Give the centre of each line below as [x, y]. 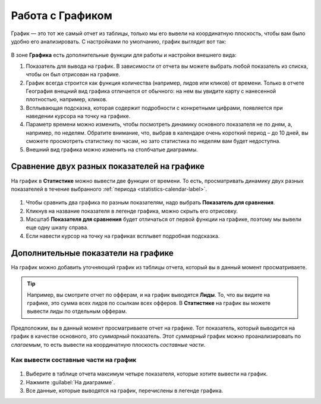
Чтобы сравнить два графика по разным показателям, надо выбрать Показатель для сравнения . [150, 203]
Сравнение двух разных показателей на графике [108, 167]
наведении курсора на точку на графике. [78, 116]
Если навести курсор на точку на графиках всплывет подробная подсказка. [123, 236]
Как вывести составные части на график [74, 360]
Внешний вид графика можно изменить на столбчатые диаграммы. [112, 150]
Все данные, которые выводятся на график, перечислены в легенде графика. [125, 391]
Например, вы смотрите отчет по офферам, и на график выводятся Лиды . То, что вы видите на [149, 294]
